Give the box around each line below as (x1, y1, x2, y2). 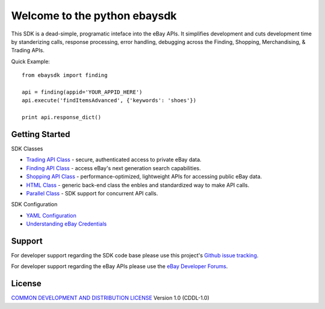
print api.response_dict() (22, 114, 102, 121)
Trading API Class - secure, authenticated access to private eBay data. (26, 156, 202, 164)
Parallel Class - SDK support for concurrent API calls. (26, 189, 158, 197)
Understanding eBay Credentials (26, 220, 107, 228)
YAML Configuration (26, 212, 76, 219)
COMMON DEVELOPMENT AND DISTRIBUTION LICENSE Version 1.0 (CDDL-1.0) (11, 295, 210, 302)
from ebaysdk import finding (22, 72, 108, 79)
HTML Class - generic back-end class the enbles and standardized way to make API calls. (26, 181, 250, 189)
